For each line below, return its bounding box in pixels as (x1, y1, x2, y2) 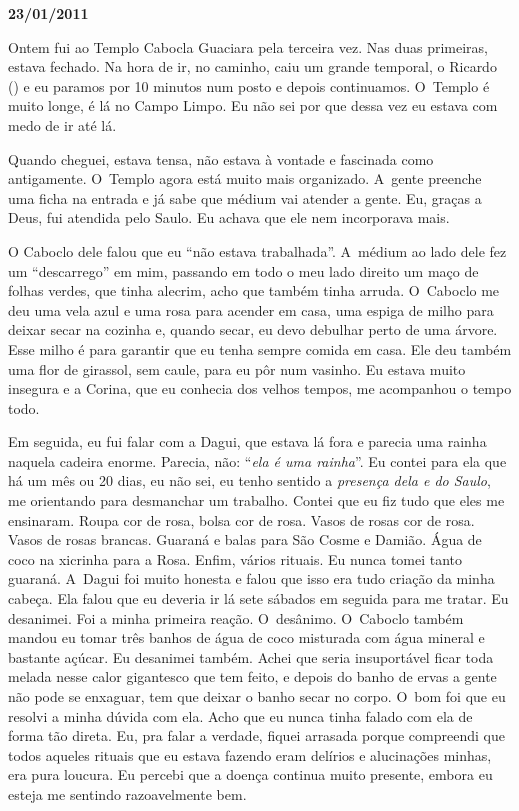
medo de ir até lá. (8, 114, 117, 135)
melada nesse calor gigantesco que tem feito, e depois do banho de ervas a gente (8, 666, 497, 687)
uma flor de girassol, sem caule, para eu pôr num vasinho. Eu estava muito (8, 358, 466, 379)
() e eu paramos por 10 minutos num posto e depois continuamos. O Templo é (8, 75, 490, 96)
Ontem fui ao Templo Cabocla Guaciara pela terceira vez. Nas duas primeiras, (8, 36, 489, 57)
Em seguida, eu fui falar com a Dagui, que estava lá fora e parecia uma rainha (8, 431, 487, 452)
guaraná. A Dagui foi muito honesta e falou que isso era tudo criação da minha (8, 568, 495, 589)
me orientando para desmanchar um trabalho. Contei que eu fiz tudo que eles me (8, 490, 505, 511)
